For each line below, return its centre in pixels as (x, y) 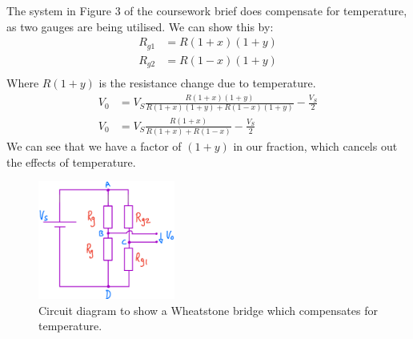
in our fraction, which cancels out (315, 146)
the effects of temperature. (71, 161)
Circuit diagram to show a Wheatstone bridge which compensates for (208, 310)
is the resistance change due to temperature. (207, 83)
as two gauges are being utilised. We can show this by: (140, 26)
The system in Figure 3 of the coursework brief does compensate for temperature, (207, 10)
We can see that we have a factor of (94, 146)
